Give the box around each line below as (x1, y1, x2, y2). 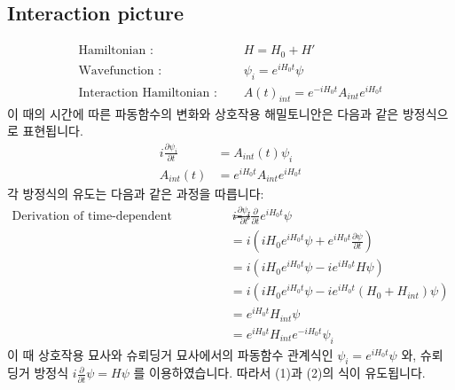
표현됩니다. (22, 121, 83, 140)
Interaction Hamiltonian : (78, 86, 217, 99)
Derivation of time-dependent (12, 209, 172, 222)
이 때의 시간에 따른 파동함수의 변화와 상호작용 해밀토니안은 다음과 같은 (7, 104, 399, 122)
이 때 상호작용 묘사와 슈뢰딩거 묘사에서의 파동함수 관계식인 (7, 345, 333, 363)
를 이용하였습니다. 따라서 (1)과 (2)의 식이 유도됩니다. (133, 363, 426, 382)
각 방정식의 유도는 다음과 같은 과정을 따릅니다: (7, 183, 264, 202)
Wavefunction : (78, 64, 162, 77)
